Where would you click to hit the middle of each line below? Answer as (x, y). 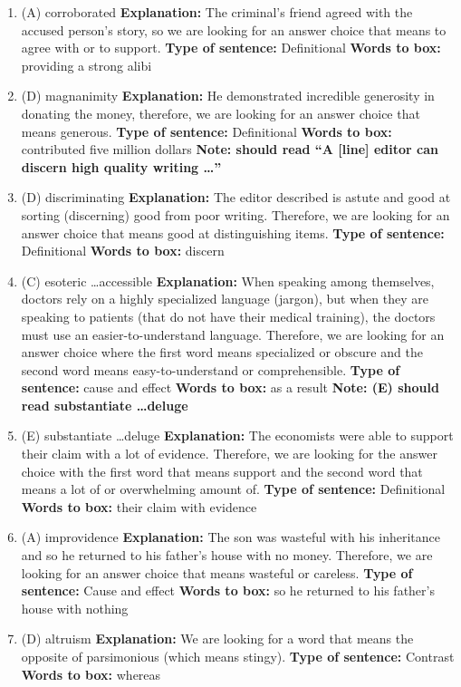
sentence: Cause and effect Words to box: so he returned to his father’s (228, 590)
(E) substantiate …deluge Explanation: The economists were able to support (237, 435)
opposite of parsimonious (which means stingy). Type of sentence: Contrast (238, 656)
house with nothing (75, 608)
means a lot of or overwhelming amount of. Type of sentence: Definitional (233, 489)
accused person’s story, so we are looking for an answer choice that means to (234, 29)
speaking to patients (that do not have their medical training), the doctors (228, 316)
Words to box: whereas (91, 674)
